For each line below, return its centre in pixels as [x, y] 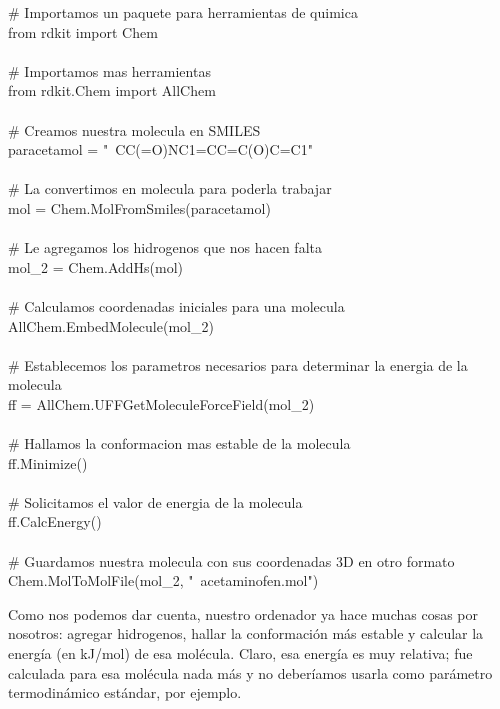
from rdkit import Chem [83, 31]
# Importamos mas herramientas [109, 70]
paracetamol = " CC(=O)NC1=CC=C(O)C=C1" [160, 149]
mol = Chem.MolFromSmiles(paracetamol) [139, 207]
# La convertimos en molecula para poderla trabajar [170, 188]
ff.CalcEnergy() [55, 521]
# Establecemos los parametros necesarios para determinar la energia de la [238, 364]
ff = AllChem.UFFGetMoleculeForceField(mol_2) [161, 403]
